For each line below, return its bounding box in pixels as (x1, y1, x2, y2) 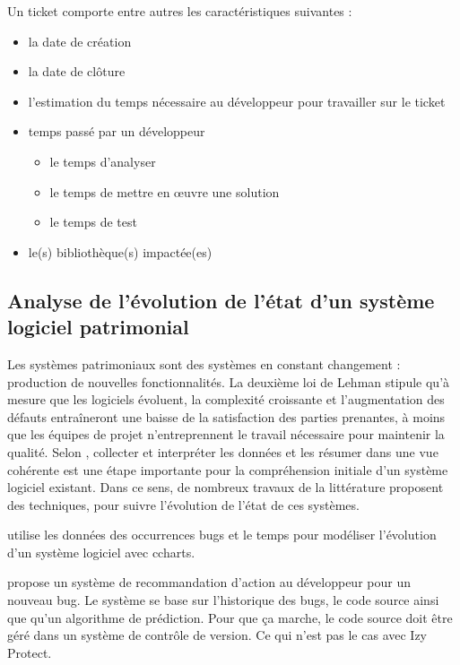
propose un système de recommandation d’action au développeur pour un (7, 573, 411, 592)
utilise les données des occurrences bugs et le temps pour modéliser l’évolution (7, 525, 437, 544)
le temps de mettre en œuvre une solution (49, 182, 280, 201)
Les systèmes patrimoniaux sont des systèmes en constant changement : (7, 354, 401, 373)
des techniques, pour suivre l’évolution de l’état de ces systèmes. (7, 495, 360, 514)
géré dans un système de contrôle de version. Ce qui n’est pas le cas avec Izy (7, 626, 427, 644)
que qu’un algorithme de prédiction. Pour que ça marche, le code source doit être (7, 608, 453, 626)
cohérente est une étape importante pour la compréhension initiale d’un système (7, 460, 448, 479)
